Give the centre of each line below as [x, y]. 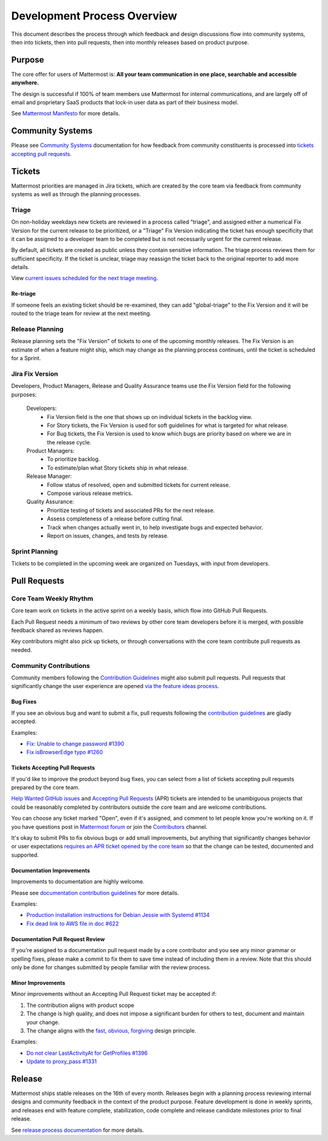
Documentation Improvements [51, 870]
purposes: [24, 394]
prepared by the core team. [46, 788]
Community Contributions [51, 666]
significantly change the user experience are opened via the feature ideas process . [115, 686]
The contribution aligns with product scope [80, 1005]
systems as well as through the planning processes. [76, 194]
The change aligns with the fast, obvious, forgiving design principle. [111, 1030]
